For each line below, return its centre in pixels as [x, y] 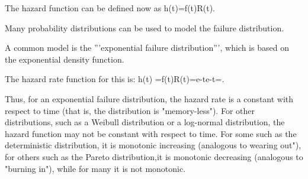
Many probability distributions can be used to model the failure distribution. [145, 27]
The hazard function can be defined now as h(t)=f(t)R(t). [110, 8]
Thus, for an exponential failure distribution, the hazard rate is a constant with [149, 98]
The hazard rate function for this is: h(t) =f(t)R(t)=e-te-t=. [115, 79]
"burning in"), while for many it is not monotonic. [95, 168]
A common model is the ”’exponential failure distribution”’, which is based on [147, 48]
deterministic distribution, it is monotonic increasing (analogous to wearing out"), [153, 145]
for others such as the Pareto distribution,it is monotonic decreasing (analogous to [154, 156]
